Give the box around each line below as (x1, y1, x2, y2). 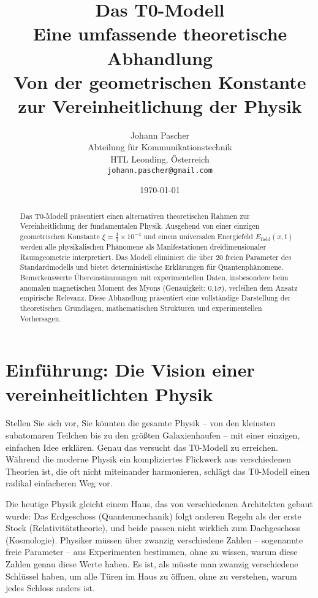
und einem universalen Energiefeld (143, 231, 253, 242)
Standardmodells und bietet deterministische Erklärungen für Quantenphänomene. (20, 262, 284, 272)
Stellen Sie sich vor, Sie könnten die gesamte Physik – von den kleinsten (6, 416, 276, 429)
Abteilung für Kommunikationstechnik (88, 140, 232, 153)
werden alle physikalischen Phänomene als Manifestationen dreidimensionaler (20, 242, 267, 252)
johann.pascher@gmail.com (107, 166, 213, 175)
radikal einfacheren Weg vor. (6, 477, 113, 489)
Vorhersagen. (20, 313, 61, 323)
